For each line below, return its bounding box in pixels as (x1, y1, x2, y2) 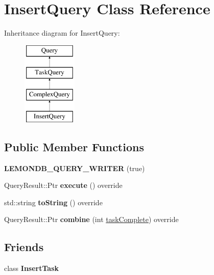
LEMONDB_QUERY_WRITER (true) (4, 162, 145, 173)
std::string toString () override (4, 197, 103, 207)
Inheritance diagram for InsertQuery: (4, 28, 120, 38)
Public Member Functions (4, 139, 144, 154)
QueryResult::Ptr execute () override (4, 180, 123, 190)
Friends (4, 239, 44, 255)
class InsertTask (4, 263, 59, 273)
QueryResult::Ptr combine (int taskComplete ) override (4, 214, 179, 225)
